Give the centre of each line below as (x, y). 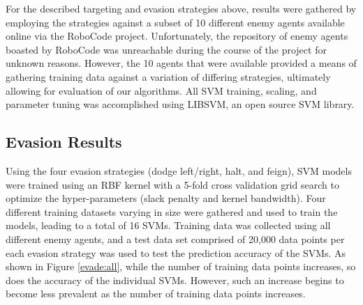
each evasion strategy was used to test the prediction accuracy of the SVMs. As (176, 252)
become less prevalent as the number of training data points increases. (156, 294)
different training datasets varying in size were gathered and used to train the (172, 211)
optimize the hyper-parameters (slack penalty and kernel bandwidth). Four (166, 198)
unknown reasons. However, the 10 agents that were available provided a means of (181, 63)
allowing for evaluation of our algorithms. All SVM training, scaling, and (161, 90)
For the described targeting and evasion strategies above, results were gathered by (181, 8)
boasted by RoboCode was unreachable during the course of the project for (166, 49)
